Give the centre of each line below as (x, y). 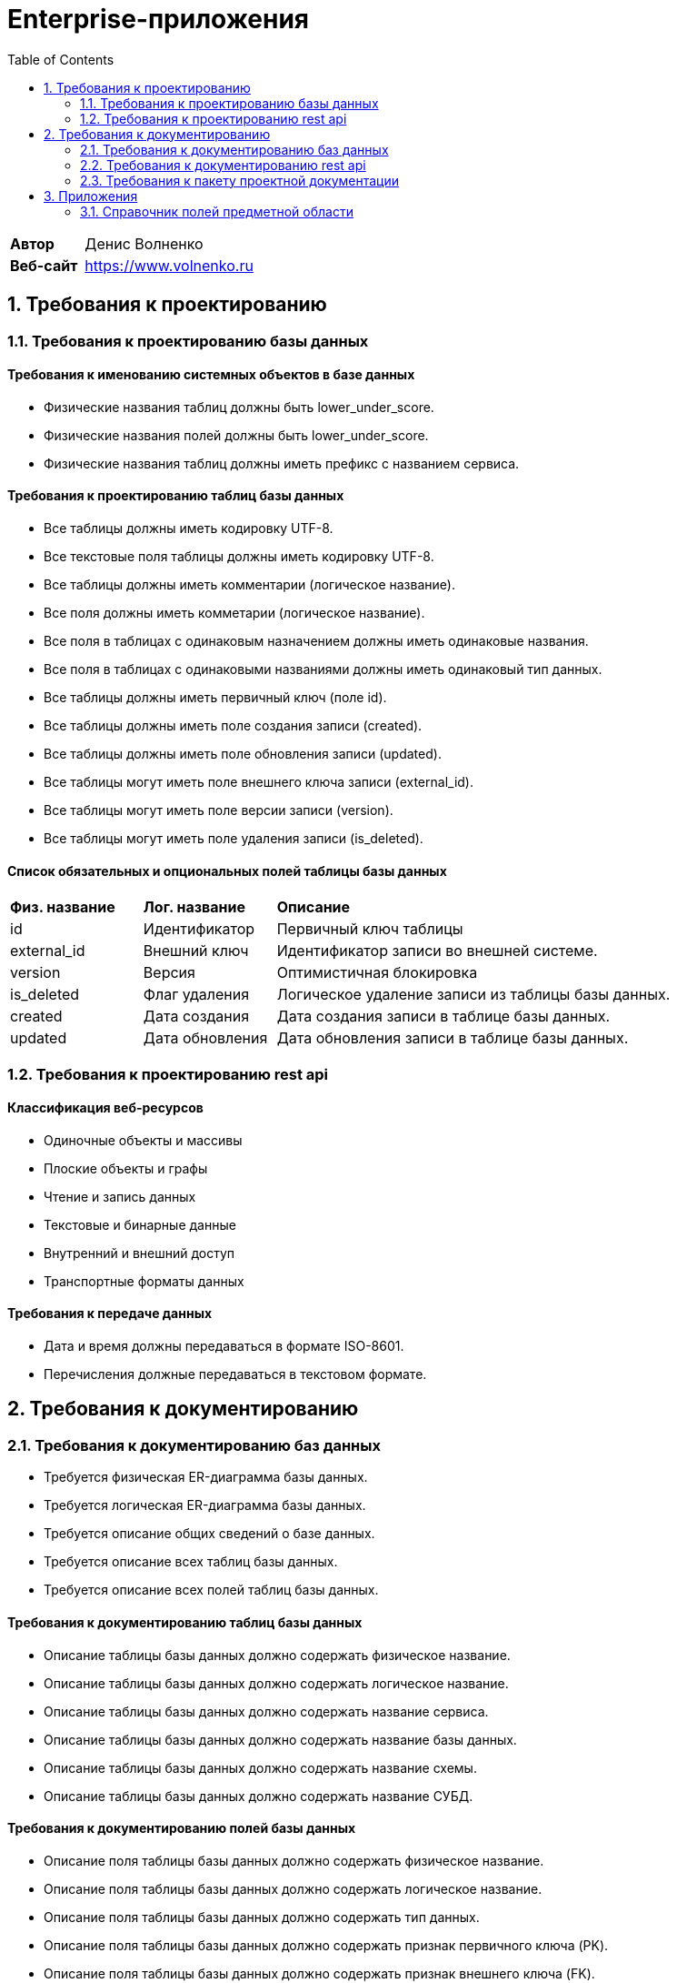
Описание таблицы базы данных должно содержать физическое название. (277, 1655)
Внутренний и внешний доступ (139, 1253)
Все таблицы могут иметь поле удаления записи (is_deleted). (234, 839)
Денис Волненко (144, 243)
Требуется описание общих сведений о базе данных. (209, 1534)
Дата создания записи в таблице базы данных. (443, 1017)
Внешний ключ (196, 951)
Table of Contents (61, 59)
